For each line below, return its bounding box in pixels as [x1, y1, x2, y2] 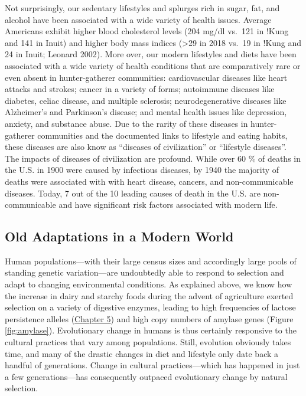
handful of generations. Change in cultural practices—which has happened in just [5, 359, 300, 371]
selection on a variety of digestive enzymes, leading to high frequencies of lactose [5, 301, 296, 313]
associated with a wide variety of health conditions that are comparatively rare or [5, 59, 301, 71]
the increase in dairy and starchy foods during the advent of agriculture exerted [5, 289, 294, 302]
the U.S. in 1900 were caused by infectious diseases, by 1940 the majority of [5, 163, 279, 176]
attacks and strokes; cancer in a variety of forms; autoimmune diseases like [5, 83, 275, 95]
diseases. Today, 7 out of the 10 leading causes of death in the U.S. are [5, 186, 261, 199]
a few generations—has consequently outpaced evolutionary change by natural [5, 370, 288, 382]
